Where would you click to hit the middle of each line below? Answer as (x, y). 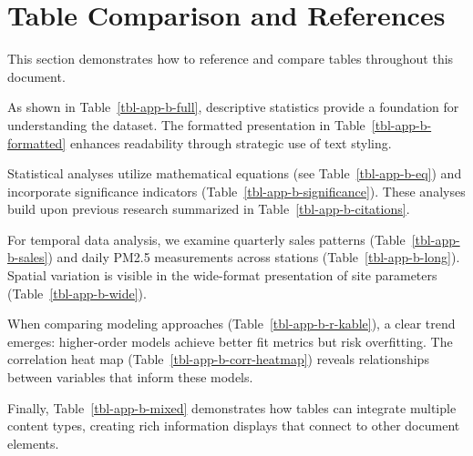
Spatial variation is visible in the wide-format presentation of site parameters (222, 275)
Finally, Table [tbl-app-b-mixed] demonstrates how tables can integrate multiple (232, 407)
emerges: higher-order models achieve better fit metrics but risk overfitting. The (230, 341)
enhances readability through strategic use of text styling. (231, 142)
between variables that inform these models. (130, 377)
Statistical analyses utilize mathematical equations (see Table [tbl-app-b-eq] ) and (235, 173)
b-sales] (28, 257)
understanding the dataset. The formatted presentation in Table (186, 124)
